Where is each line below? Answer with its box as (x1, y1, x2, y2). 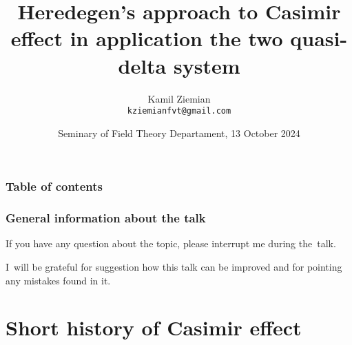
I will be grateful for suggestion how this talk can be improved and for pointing (6, 260, 342, 274)
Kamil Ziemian (147, 91, 211, 105)
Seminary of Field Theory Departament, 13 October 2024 (58, 125, 300, 140)
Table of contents (6, 178, 103, 195)
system (173, 51, 240, 79)
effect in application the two (10, 24, 283, 52)
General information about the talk (6, 209, 206, 227)
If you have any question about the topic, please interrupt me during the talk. (6, 236, 336, 251)
